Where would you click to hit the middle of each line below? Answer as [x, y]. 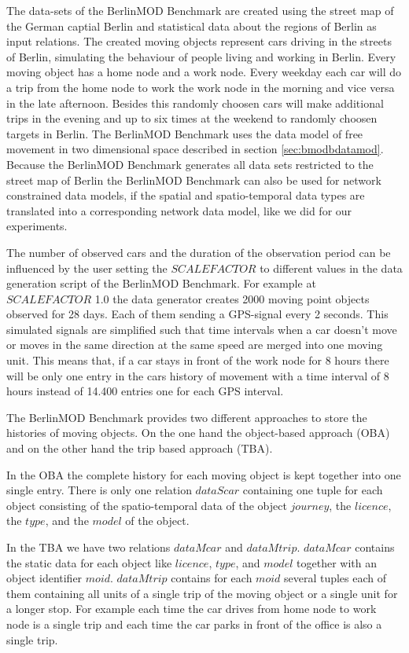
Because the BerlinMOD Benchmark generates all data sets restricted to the [190, 164]
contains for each [212, 578]
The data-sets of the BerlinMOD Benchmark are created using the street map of [200, 10]
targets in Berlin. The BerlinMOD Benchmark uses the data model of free [185, 133]
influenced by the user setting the [87, 268]
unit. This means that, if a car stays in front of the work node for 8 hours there [198, 360]
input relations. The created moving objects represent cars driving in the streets [199, 41]
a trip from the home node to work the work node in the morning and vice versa [201, 87]
